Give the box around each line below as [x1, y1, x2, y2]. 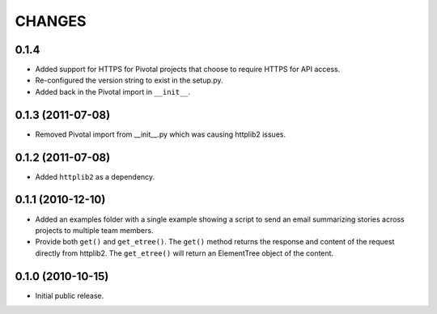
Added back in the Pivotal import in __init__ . [35, 87, 191, 96]
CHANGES [15, 12, 87, 30]
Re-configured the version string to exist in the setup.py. [35, 75, 223, 85]
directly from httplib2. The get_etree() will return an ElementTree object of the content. [35, 248, 334, 258]
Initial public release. [35, 291, 104, 300]
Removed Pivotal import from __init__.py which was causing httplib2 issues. [35, 129, 286, 139]
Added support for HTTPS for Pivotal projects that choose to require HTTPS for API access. [35, 65, 341, 74]
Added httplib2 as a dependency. [35, 172, 155, 181]
